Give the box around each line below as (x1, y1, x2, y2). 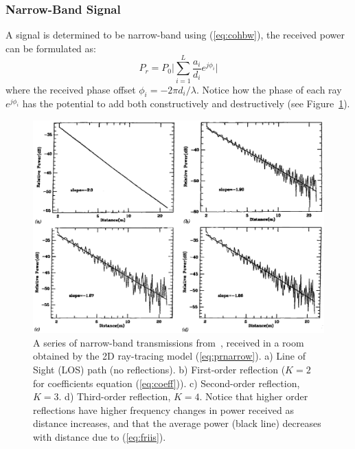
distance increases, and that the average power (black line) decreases (33, 416, 321, 430)
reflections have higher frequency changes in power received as (33, 402, 294, 417)
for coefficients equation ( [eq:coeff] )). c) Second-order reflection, (33, 375, 300, 390)
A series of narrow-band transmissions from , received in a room (33, 335, 304, 349)
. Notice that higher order (199, 389, 308, 404)
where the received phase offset (5, 82, 136, 96)
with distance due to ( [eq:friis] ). (33, 429, 166, 443)
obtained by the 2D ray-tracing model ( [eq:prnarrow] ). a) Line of (33, 349, 306, 363)
